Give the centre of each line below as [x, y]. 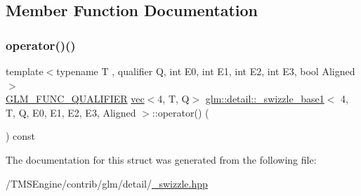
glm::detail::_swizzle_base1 [265, 99]
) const [21, 136]
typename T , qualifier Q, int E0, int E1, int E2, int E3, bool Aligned [206, 71]
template [25, 71]
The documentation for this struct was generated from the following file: [161, 159]
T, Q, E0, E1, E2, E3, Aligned [71, 112]
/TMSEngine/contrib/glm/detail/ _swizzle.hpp [107, 183]
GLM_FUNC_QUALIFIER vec [75, 99]
